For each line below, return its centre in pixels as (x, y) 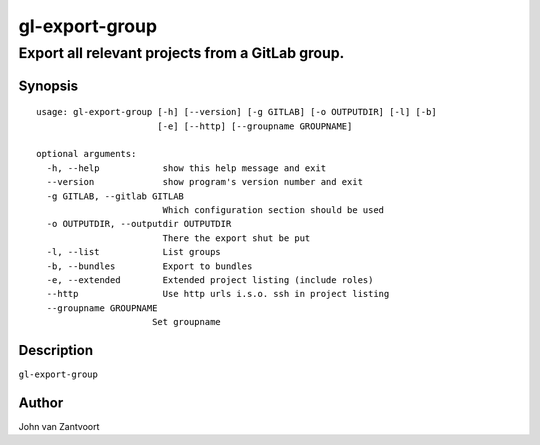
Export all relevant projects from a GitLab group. (181, 53)
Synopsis (48, 85)
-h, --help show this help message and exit (186, 168)
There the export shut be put (236, 238)
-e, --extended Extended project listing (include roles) (210, 279)
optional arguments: (86, 154)
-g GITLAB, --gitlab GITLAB (115, 196)
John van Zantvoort (59, 426)
